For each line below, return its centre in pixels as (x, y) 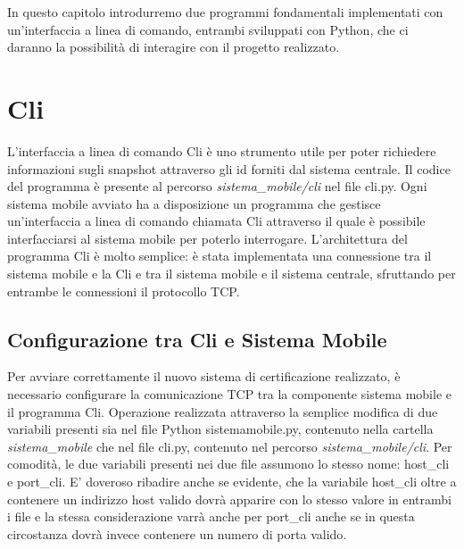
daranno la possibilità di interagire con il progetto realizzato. (174, 47)
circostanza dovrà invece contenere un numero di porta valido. (177, 533)
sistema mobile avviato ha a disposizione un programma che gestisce (194, 203)
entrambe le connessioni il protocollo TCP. (124, 291)
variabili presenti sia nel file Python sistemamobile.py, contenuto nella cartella (220, 429)
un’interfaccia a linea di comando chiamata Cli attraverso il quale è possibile (216, 221)
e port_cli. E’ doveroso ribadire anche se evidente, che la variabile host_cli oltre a (232, 482)
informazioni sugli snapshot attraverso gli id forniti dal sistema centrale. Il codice (229, 168)
